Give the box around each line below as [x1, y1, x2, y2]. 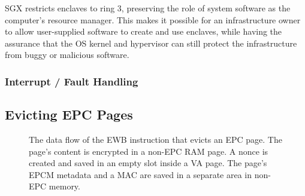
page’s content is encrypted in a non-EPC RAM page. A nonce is [29, 145, 268, 157]
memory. [49, 180, 80, 192]
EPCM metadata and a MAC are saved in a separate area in [29, 168, 252, 180]
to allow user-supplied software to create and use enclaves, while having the [5, 25, 282, 38]
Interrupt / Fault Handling [5, 73, 138, 88]
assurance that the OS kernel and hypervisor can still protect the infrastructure [5, 36, 297, 49]
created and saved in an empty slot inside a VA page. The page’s [29, 157, 267, 169]
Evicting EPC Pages [5, 105, 133, 124]
